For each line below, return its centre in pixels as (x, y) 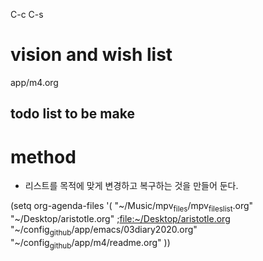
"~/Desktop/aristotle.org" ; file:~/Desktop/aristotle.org (120, 219)
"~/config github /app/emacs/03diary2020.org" (104, 231)
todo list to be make (72, 114)
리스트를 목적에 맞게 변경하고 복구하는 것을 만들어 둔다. (131, 186)
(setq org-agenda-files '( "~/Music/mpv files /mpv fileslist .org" (132, 207)
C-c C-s (27, 14)
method (43, 156)
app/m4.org (34, 82)
